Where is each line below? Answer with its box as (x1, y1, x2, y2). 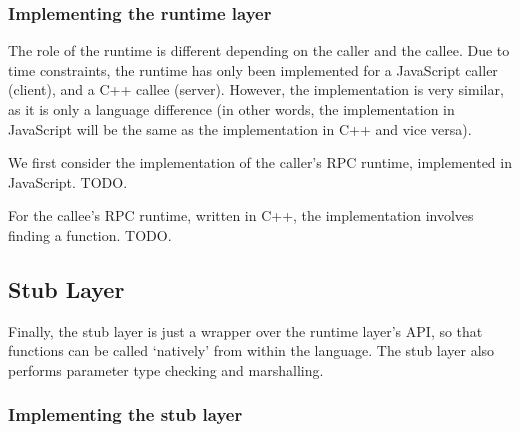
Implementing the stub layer (8, 402, 243, 427)
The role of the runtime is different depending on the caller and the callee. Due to (8, 40, 510, 61)
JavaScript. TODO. (8, 171, 128, 192)
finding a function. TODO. (8, 224, 172, 245)
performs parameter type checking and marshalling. (8, 359, 324, 380)
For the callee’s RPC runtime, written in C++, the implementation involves (8, 205, 474, 226)
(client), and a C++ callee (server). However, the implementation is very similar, (8, 79, 504, 100)
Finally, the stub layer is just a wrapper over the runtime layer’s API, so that (8, 320, 483, 341)
